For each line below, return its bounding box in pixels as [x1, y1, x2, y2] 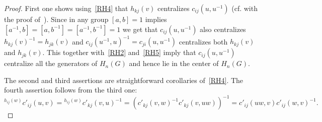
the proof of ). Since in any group [4, 14, 109, 24]
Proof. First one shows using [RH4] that [4, 3, 128, 13]
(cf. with [231, 3, 258, 13]
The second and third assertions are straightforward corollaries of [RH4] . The [4, 74, 244, 85]
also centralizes [200, 23, 246, 34]
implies [145, 14, 167, 24]
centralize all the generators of [4, 58, 98, 68]
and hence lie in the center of [129, 58, 219, 68]
